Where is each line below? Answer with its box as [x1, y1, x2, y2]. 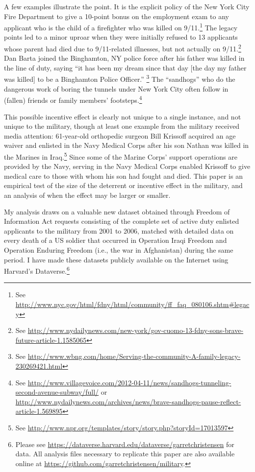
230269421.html [15, 360, 63, 371]
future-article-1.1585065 [15, 334, 87, 345]
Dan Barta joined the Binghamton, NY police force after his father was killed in [4, 53, 245, 63]
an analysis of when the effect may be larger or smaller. [4, 189, 171, 200]
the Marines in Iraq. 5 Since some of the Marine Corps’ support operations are [4, 150, 237, 162]
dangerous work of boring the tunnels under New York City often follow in [4, 83, 229, 94]
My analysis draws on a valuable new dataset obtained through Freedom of [4, 206, 230, 216]
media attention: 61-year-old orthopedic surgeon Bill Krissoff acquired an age [4, 130, 236, 141]
